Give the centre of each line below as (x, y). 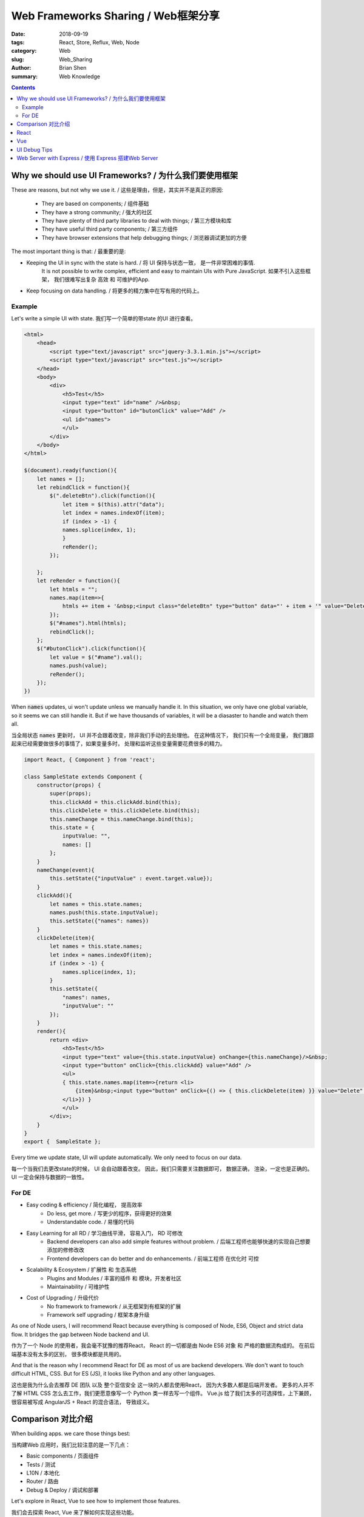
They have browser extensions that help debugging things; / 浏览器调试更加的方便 (144, 237)
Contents (23, 87)
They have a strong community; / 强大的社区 (97, 212)
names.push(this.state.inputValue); (104, 912)
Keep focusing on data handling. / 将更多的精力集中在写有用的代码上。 (114, 291)
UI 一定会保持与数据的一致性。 (49, 1177)
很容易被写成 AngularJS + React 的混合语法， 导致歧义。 (82, 1402)
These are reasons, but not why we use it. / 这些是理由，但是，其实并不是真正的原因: (117, 190)
